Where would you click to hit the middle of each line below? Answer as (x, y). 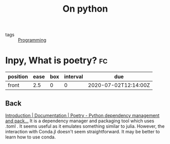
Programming (32, 40)
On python (85, 9)
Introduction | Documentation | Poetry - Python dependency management (82, 115)
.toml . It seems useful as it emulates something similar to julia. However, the (85, 126)
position (18, 77)
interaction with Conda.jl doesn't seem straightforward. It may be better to (83, 131)
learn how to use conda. (30, 137)
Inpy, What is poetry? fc (57, 61)
